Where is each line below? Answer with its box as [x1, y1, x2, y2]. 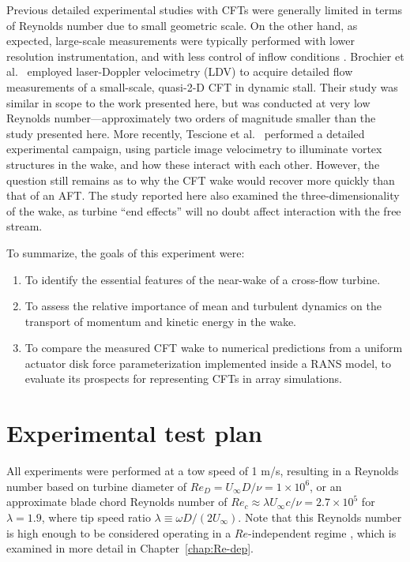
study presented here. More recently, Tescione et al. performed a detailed [6, 125, 365, 141]
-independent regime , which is [247, 524, 397, 541]
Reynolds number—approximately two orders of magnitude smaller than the [6, 110, 376, 126]
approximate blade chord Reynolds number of [6, 493, 228, 510]
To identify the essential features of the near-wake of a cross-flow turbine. [24, 271, 381, 287]
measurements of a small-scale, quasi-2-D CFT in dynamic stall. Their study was [6, 78, 398, 95]
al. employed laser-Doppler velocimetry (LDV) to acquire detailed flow [6, 63, 353, 80]
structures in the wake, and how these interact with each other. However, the [6, 155, 380, 172]
